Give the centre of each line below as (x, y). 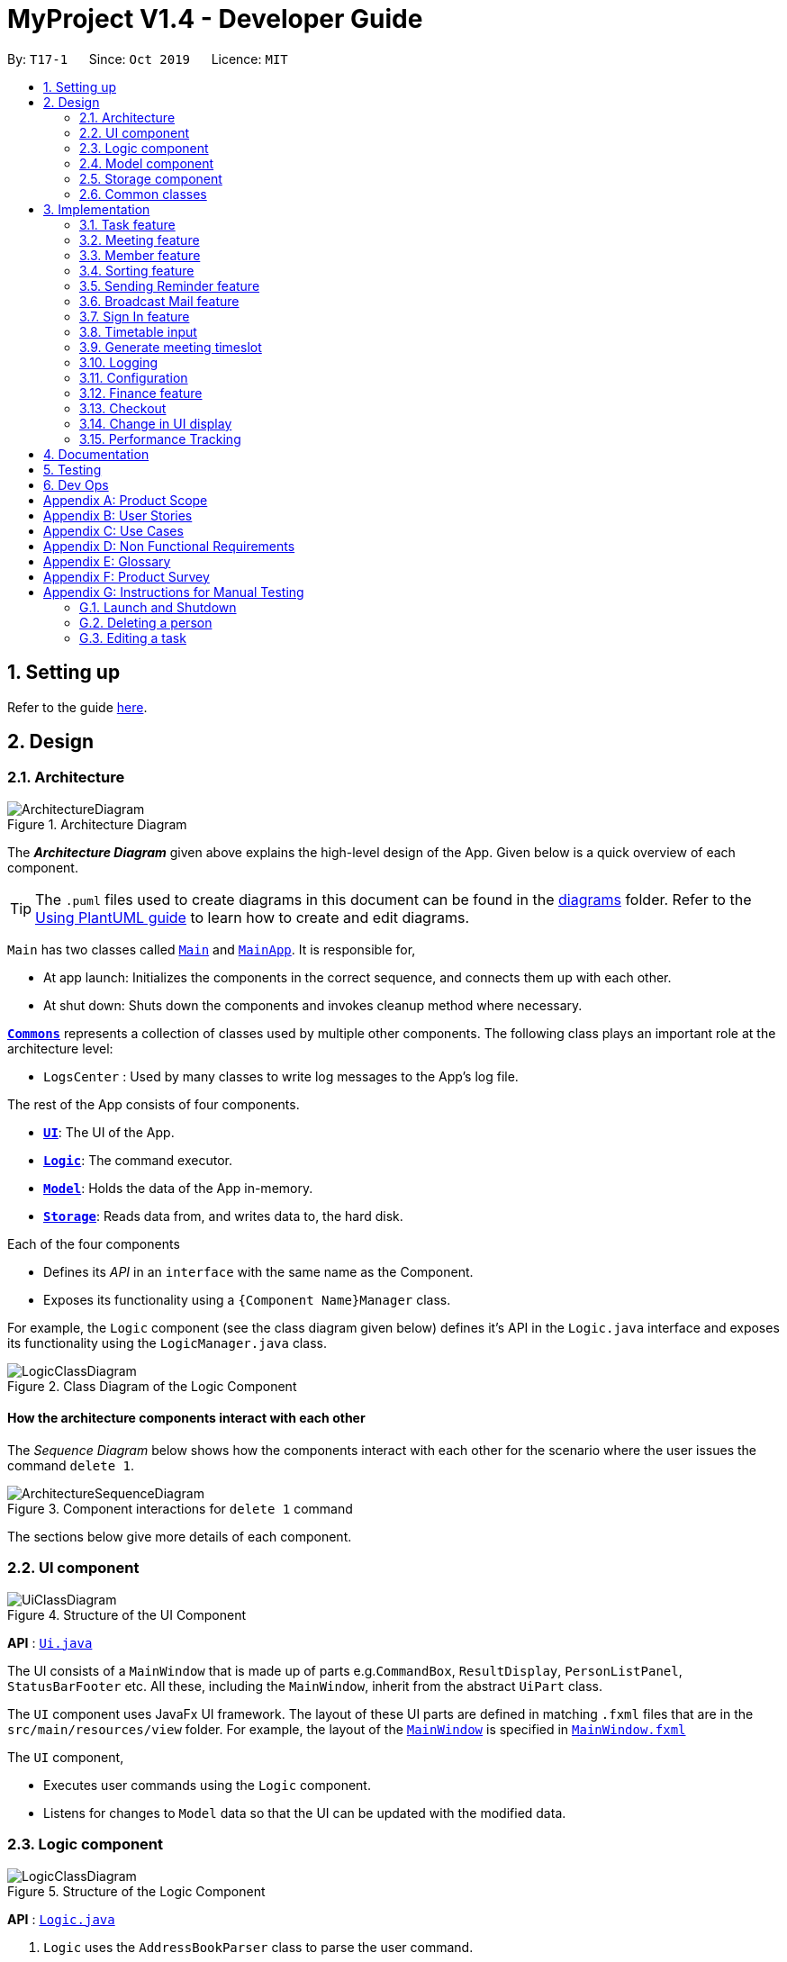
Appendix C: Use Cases (113, 530)
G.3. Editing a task (133, 637)
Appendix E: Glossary (107, 561)
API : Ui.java (50, 1642)
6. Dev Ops (76, 484)
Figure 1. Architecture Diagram (97, 824)
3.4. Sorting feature (137, 270)
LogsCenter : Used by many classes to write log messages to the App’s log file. (281, 1076)
